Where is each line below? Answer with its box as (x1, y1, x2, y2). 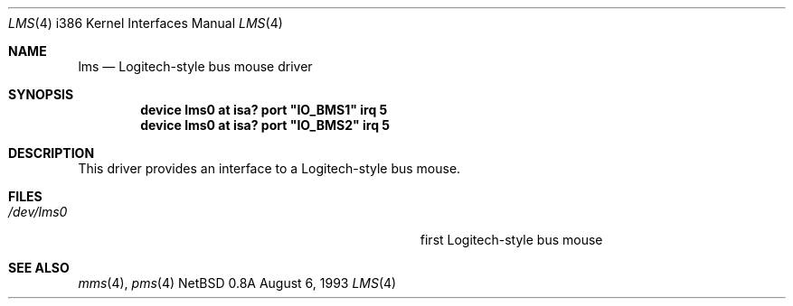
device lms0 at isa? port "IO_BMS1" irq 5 (140, 102, 388, 117)
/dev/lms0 (8, 204, 68, 219)
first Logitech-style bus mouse (420, 232, 603, 247)
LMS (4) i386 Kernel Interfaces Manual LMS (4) (8, 15, 283, 31)
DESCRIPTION (8, 145, 95, 161)
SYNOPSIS (8, 87, 74, 102)
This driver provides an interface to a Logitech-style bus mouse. (78, 161, 461, 176)
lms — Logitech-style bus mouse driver (78, 59, 313, 74)
